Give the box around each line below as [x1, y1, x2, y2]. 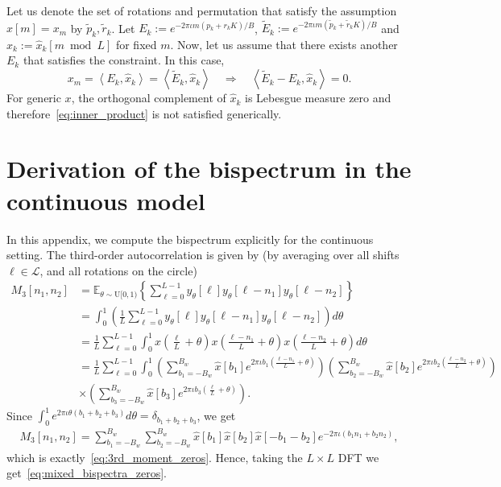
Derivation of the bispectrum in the [6, 152, 412, 185]
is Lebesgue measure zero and [245, 89, 391, 106]
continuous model [6, 184, 205, 217]
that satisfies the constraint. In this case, [23, 52, 225, 68]
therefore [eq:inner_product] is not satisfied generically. [6, 105, 282, 122]
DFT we [337, 448, 379, 465]
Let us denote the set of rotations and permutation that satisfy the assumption [6, 2, 397, 19]
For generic [6, 89, 61, 106]
